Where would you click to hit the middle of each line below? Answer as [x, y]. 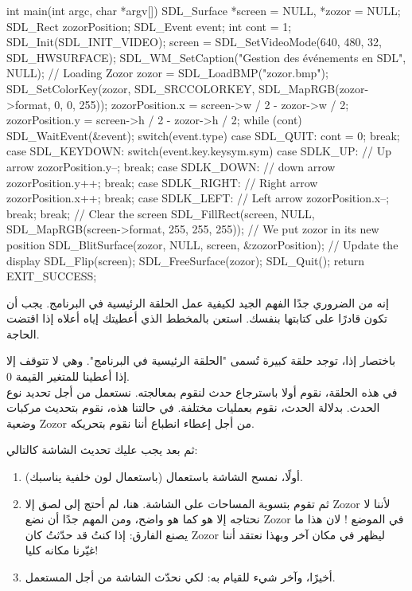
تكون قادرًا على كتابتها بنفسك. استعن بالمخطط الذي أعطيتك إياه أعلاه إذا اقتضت [197, 318]
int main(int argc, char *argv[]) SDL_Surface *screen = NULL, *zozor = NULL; [204, 10]
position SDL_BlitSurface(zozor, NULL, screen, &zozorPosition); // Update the [202, 244]
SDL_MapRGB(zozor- [314, 88]
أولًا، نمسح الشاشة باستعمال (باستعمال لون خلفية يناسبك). [164, 477]
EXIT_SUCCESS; [52, 276]
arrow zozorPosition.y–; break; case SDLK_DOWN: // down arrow [171, 166]
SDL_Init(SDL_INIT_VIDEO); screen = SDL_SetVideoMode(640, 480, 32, [194, 42]
